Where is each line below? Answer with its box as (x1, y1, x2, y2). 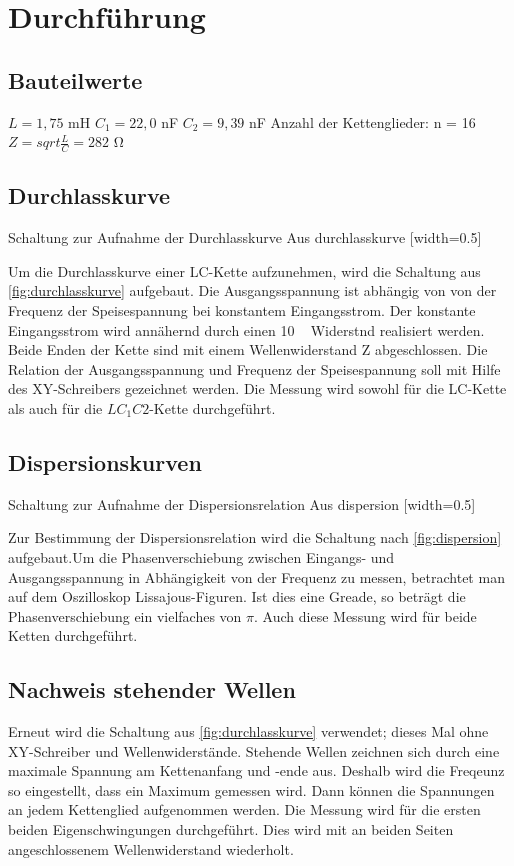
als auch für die (8, 397, 103, 418)
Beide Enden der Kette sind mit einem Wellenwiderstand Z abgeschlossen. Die (8, 339, 488, 360)
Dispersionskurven (8, 446, 202, 477)
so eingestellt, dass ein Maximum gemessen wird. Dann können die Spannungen (8, 779, 495, 800)
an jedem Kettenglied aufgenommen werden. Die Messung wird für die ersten (8, 799, 481, 820)
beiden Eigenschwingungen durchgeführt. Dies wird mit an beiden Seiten (8, 819, 454, 840)
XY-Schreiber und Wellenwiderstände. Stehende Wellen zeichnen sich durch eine (8, 740, 500, 761)
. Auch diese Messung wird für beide (254, 605, 477, 626)
